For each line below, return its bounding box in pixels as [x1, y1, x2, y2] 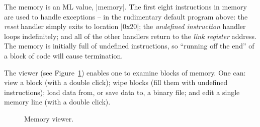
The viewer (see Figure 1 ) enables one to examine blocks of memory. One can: [4, 67, 246, 77]
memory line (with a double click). [4, 96, 111, 107]
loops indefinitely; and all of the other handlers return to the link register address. [4, 30, 256, 41]
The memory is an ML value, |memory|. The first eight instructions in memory [4, 1, 247, 11]
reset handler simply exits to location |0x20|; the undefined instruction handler [4, 21, 246, 31]
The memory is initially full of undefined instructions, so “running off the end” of [4, 40, 254, 51]
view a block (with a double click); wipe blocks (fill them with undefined [4, 77, 228, 87]
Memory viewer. [24, 113, 74, 123]
